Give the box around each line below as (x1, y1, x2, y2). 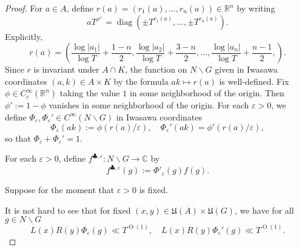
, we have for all (234, 203, 294, 216)
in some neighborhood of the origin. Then (129, 87, 284, 99)
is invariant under (33, 63, 99, 76)
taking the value (59, 87, 120, 99)
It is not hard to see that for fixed (5, 203, 131, 216)
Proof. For (5, 2, 43, 14)
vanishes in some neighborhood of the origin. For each (49, 99, 249, 111)
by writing (237, 2, 275, 14)
